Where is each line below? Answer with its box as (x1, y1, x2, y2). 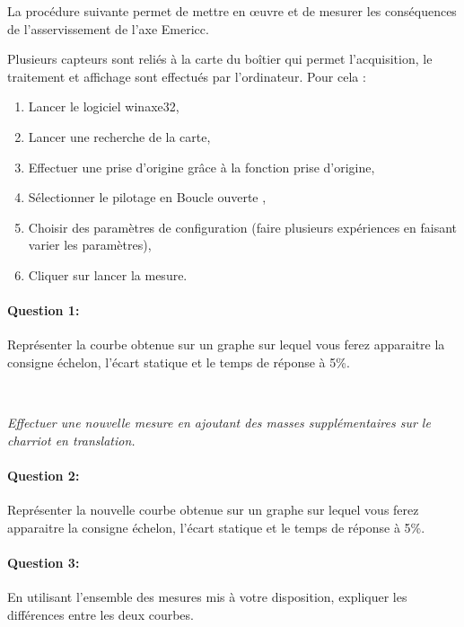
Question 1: (7, 301, 80, 320)
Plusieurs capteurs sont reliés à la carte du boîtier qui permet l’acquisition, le (7, 49, 433, 68)
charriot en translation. (7, 430, 136, 449)
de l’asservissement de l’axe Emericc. (7, 19, 209, 38)
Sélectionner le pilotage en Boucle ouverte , (28, 188, 267, 207)
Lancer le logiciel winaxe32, (28, 97, 179, 116)
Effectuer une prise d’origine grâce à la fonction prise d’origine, (28, 157, 375, 176)
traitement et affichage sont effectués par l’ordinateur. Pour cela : (7, 66, 366, 85)
